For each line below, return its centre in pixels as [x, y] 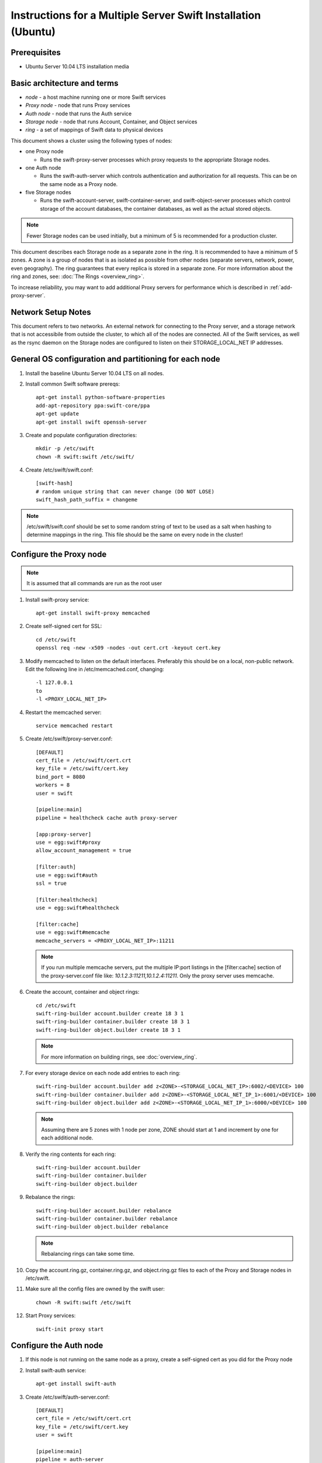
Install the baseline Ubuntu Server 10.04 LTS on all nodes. [95, 373]
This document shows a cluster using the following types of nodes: [91, 140]
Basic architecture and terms [65, 83]
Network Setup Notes [51, 312]
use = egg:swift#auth [67, 875]
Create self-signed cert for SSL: [64, 626]
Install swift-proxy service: [57, 599]
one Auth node [43, 167]
